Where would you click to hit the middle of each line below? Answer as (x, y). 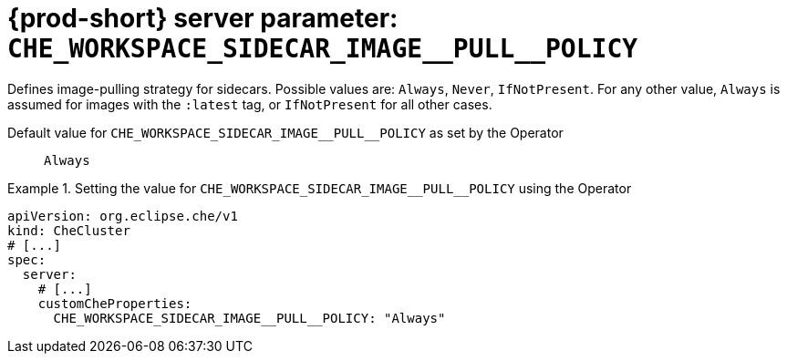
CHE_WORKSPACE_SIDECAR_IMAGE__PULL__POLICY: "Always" (249, 318)
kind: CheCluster (69, 230)
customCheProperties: (115, 303)
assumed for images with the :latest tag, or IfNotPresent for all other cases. (250, 104)
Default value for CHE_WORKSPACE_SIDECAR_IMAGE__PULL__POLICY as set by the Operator (285, 132)
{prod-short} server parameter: (203, 18)
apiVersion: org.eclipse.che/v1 (123, 216)
